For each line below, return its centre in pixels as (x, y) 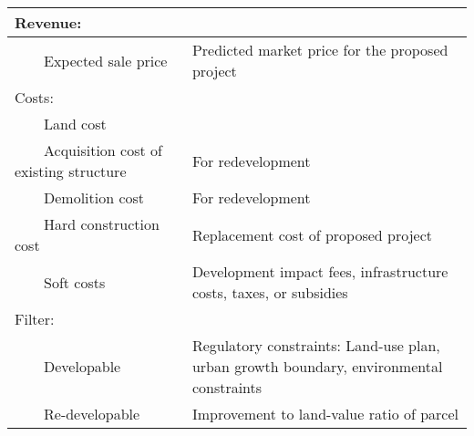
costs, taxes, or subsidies (270, 292)
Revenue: (48, 22)
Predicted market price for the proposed (320, 50)
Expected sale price (106, 60)
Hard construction (102, 224)
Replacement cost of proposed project (312, 234)
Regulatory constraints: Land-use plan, (316, 345)
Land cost (75, 124)
